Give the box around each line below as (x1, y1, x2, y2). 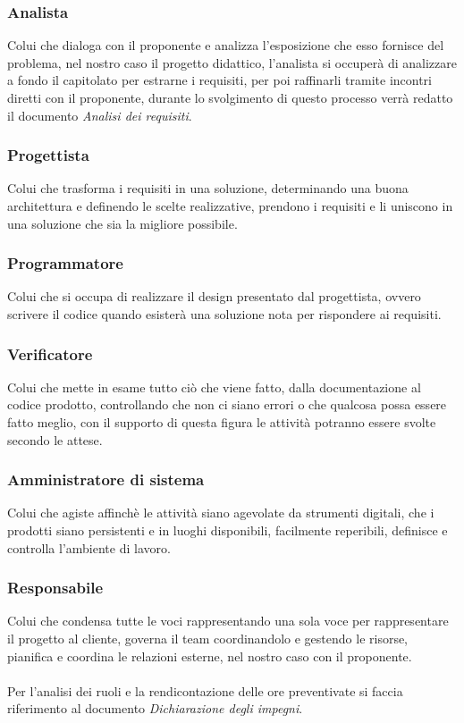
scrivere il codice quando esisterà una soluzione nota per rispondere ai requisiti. (7, 305, 442, 323)
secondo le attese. (7, 430, 103, 449)
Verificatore (7, 342, 93, 365)
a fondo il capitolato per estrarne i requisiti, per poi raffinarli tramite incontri (7, 71, 433, 89)
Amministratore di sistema (7, 468, 205, 491)
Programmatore (7, 252, 123, 274)
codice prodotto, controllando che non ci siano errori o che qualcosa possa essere (7, 395, 447, 414)
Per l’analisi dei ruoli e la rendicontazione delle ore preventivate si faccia (7, 681, 403, 700)
